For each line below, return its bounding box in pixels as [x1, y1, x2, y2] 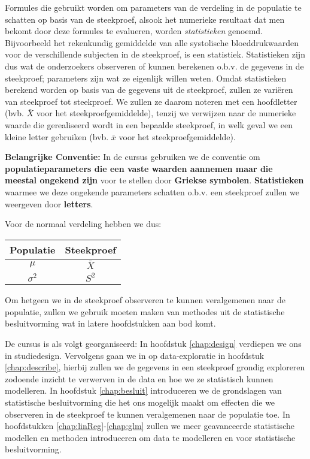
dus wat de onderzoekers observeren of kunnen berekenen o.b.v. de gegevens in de [5, 59, 304, 72]
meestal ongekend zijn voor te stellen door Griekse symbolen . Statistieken [5, 174, 304, 186]
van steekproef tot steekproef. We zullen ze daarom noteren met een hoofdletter [5, 95, 297, 107]
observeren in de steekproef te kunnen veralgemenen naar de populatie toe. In [5, 407, 290, 420]
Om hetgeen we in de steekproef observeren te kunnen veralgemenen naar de [5, 294, 285, 306]
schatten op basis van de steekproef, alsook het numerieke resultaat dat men [5, 13, 285, 25]
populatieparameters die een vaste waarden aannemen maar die [5, 162, 273, 174]
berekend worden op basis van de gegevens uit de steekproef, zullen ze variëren [5, 83, 293, 96]
